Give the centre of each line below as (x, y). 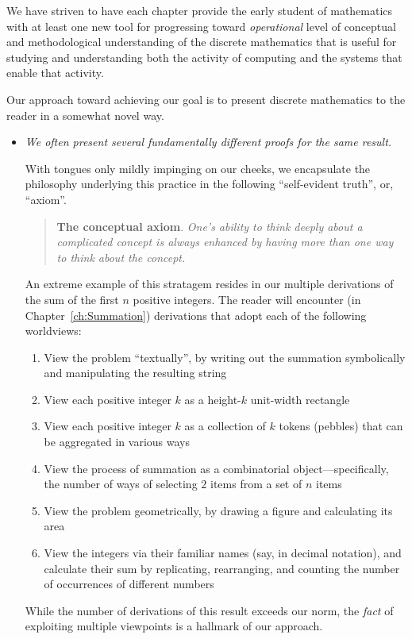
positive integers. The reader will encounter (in (247, 299)
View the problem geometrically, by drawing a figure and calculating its (218, 510)
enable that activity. (55, 73)
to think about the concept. (121, 257)
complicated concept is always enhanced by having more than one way (225, 242)
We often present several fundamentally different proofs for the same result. (208, 142)
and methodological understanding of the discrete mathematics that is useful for (202, 42)
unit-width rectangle (300, 399)
